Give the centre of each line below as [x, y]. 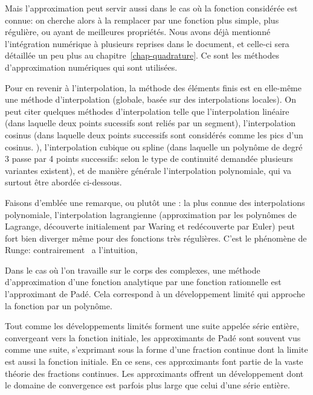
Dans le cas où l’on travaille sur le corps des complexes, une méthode [133, 270]
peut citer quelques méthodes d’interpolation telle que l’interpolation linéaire [147, 111]
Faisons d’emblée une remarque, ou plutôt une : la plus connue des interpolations [155, 202]
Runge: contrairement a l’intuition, [71, 250]
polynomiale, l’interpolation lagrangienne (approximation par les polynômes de [151, 214]
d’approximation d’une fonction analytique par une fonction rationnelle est [143, 282]
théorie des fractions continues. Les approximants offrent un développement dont [154, 373]
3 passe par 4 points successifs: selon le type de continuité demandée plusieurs [149, 159]
